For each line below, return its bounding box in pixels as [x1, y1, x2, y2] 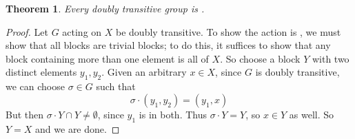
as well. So [289, 107, 334, 121]
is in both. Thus [139, 107, 207, 121]
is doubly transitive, [255, 65, 340, 79]
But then [6, 107, 44, 121]
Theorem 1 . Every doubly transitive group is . [6, 1, 205, 15]
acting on [62, 24, 102, 39]
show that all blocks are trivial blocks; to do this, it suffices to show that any [6, 38, 331, 52]
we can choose [6, 79, 65, 94]
